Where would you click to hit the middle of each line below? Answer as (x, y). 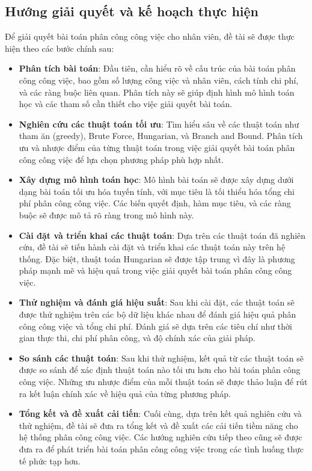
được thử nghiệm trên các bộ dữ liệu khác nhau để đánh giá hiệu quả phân (158, 314)
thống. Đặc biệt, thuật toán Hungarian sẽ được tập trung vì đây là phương (157, 258)
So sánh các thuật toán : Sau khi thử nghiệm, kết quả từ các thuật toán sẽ (161, 358)
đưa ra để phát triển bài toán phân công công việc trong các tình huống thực (161, 449)
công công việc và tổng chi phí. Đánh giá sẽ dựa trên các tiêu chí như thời (155, 326)
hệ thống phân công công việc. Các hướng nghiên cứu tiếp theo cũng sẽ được (161, 437)
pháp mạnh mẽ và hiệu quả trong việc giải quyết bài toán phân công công (155, 270)
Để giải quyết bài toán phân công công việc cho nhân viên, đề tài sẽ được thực (150, 36)
